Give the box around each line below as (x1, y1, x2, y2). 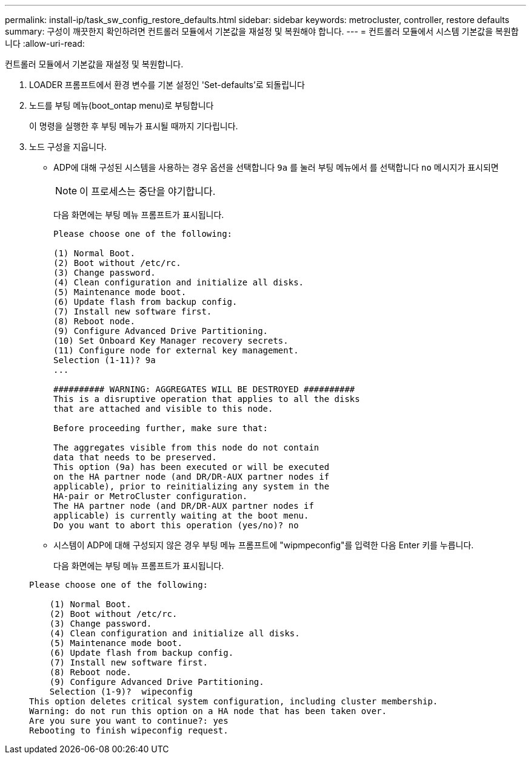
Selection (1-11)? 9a (53, 355, 156, 365)
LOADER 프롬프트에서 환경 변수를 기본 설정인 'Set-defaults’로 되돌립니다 (29, 80, 305, 90)
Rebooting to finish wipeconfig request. (29, 726, 229, 735)
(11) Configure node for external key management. (53, 345, 299, 355)
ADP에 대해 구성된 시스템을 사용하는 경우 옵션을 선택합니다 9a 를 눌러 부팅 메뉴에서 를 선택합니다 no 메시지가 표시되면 (53, 162, 499, 172)
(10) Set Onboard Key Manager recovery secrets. (53, 336, 289, 345)
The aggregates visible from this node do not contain (53, 443, 319, 452)
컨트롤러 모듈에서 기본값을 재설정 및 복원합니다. (5, 59, 184, 69)
